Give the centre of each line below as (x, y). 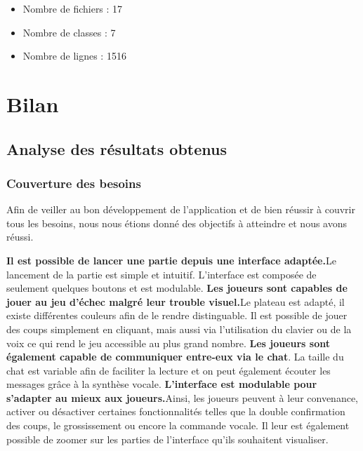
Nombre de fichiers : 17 (73, 8)
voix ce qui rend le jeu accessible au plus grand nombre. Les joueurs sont (168, 343)
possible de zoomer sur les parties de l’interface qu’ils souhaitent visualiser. (167, 439)
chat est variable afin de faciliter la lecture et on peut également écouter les (169, 370)
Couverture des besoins (74, 183)
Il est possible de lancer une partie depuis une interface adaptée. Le (171, 260)
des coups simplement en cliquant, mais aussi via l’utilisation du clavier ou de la (179, 329)
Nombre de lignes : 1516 (74, 56)
